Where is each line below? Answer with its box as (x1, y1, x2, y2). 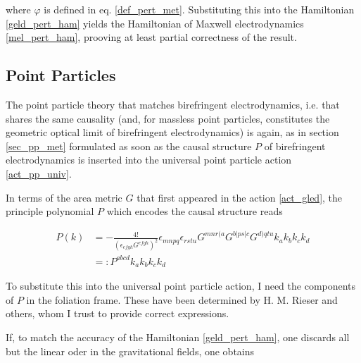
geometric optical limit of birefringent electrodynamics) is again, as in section (6, 125, 339, 140)
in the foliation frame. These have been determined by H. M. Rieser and (26, 292, 338, 307)
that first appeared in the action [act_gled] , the (137, 190, 343, 204)
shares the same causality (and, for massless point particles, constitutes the (6, 111, 330, 125)
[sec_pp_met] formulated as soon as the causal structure (6, 138, 252, 153)
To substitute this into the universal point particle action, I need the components (6, 278, 356, 293)
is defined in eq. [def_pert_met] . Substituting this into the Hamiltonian (44, 2, 355, 16)
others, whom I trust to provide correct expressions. (6, 306, 229, 321)
